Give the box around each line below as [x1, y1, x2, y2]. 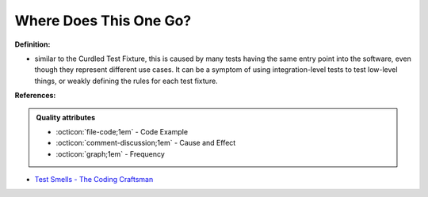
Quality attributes [36, 112, 95, 122]
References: [14, 91, 56, 100]
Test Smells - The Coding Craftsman [34, 175, 154, 184]
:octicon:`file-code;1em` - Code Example [55, 127, 189, 136]
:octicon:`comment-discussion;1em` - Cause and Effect [55, 138, 236, 148]
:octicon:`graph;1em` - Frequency [55, 149, 166, 158]
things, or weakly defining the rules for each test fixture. [34, 76, 218, 85]
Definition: [14, 40, 51, 49]
